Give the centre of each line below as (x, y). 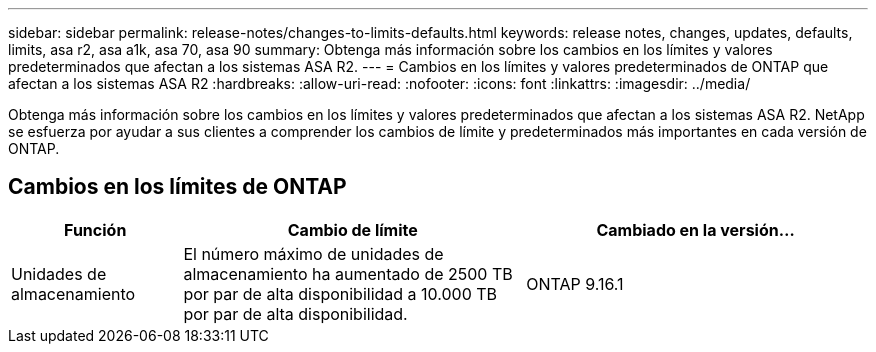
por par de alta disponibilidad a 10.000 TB (340, 293)
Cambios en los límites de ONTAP (177, 187)
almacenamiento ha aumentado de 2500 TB (348, 273)
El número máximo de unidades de (313, 253)
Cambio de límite (352, 229)
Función (95, 229)
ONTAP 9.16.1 (575, 283)
